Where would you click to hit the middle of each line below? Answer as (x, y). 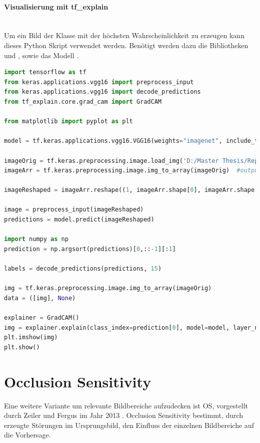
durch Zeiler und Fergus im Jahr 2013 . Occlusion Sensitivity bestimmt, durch (124, 415)
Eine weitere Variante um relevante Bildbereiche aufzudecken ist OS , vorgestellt (126, 405)
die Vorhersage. (27, 435)
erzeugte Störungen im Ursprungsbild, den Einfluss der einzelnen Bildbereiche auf (129, 425)
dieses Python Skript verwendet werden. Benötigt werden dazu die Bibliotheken (126, 45)
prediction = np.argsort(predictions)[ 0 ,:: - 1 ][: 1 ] (90, 249)
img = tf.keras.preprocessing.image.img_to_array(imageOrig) (108, 288)
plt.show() (22, 347)
